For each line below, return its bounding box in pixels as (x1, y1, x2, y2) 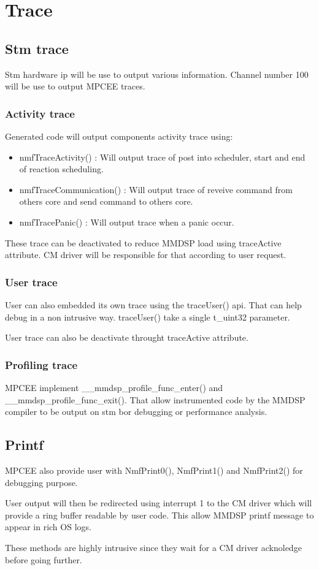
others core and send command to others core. (19, 195, 193, 208)
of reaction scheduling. (19, 162, 104, 175)
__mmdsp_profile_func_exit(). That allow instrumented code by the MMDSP (5, 393, 306, 406)
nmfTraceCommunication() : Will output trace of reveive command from (19, 183, 293, 196)
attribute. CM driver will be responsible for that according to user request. (5, 248, 286, 261)
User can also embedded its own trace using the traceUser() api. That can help (5, 298, 302, 311)
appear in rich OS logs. (5, 520, 91, 533)
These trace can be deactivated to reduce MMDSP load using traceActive (5, 236, 282, 249)
